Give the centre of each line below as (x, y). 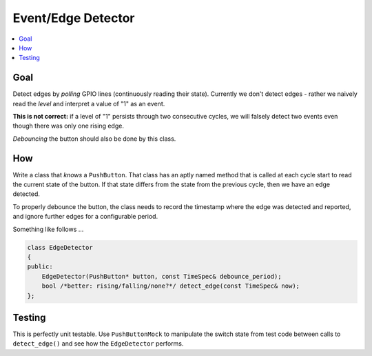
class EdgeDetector (60, 247)
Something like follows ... (48, 229)
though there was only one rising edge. (68, 126)
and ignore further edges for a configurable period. (85, 217)
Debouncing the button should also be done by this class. (94, 139)
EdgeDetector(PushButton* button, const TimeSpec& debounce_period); (162, 276)
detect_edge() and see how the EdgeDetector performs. (98, 344)
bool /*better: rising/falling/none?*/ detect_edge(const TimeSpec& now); (170, 286)
